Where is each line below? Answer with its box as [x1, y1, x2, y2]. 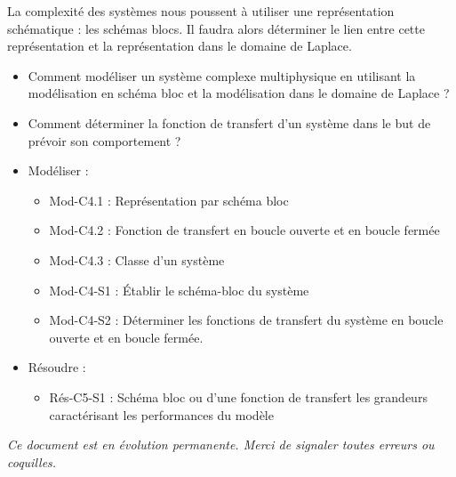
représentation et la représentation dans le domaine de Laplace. [7, 36, 352, 55]
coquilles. [7, 452, 57, 471]
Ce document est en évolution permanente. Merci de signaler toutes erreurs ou [7, 435, 435, 454]
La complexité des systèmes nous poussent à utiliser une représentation [7, 2, 395, 20]
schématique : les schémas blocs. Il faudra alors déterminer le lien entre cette [7, 19, 425, 37]
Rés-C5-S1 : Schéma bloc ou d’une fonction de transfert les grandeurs [49, 387, 428, 406]
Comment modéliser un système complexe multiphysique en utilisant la [28, 66, 416, 85]
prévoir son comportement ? [28, 131, 181, 150]
